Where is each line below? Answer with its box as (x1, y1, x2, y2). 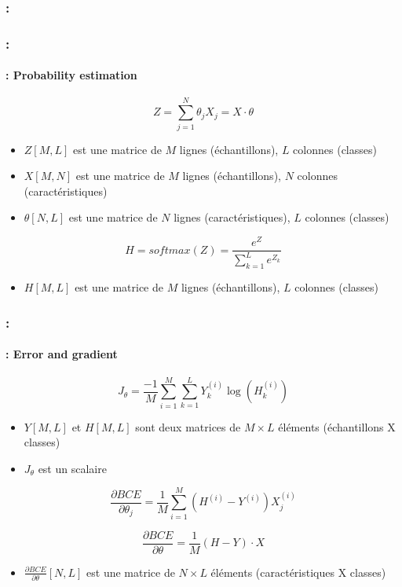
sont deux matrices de (135, 418, 241, 435)
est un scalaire (38, 460, 107, 476)
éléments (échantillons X (278, 418, 396, 435)
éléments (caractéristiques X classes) (210, 563, 386, 580)
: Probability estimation (5, 67, 137, 83)
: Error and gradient (5, 346, 118, 362)
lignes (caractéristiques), (174, 209, 291, 226)
